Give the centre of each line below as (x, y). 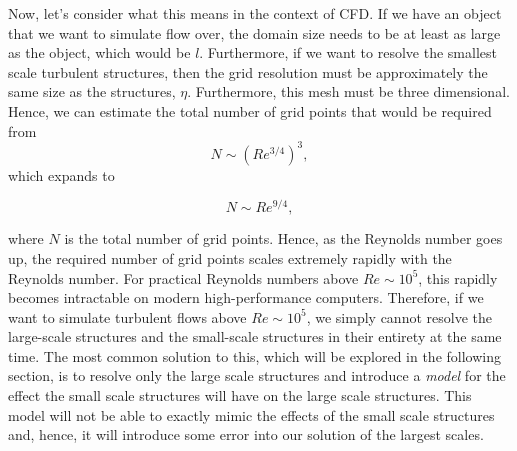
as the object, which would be (99, 52)
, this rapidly (458, 277)
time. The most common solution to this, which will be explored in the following (254, 355)
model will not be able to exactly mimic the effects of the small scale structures (251, 414)
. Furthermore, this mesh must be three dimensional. (348, 91)
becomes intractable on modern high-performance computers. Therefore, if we (246, 297)
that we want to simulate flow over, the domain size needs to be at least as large (254, 32)
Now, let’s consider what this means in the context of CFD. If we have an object (255, 13)
